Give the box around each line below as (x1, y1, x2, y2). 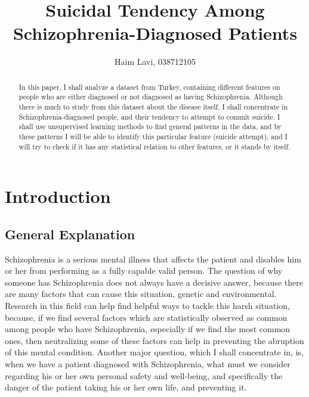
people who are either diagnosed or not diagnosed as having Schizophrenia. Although (18, 92, 283, 102)
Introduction (5, 184, 111, 208)
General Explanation (5, 224, 135, 243)
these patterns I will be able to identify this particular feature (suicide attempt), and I (18, 131, 288, 141)
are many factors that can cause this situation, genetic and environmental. (5, 287, 277, 300)
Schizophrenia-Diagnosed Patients (13, 21, 298, 45)
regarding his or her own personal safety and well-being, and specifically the (5, 369, 283, 382)
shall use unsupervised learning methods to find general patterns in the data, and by (18, 121, 282, 132)
